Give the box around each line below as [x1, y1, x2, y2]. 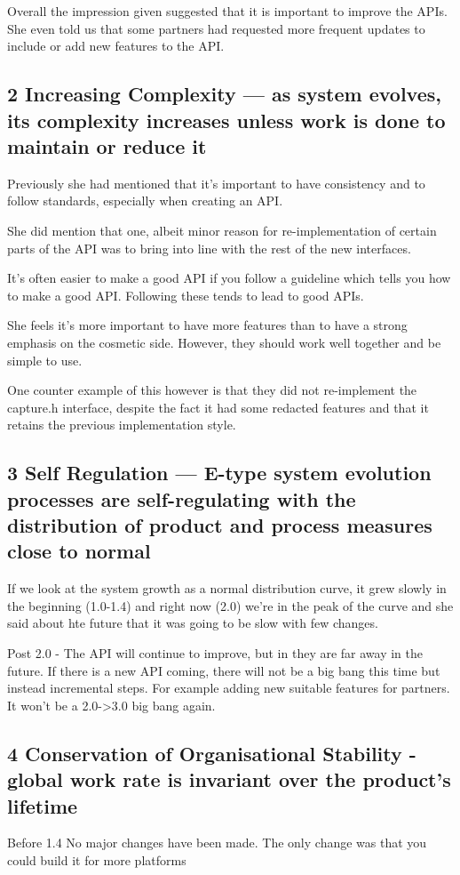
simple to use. [7, 350, 83, 369]
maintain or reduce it [7, 132, 207, 159]
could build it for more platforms [7, 851, 186, 869]
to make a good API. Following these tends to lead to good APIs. [7, 285, 364, 304]
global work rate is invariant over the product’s [7, 766, 451, 793]
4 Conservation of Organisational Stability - [7, 739, 416, 767]
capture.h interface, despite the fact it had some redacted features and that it [7, 397, 429, 416]
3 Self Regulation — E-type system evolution [7, 459, 432, 486]
